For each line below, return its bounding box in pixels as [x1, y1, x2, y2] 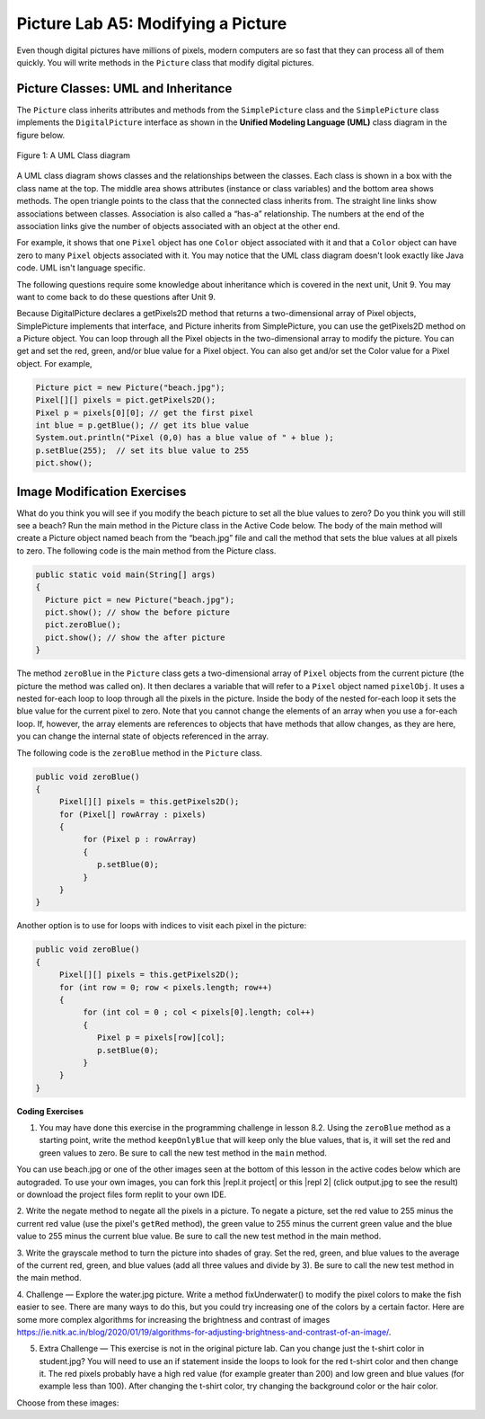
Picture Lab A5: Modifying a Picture [16, 13, 287, 33]
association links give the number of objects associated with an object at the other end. [16, 220, 340, 231]
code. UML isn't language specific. [16, 262, 145, 273]
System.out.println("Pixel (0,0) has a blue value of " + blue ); [35, 432, 334, 443]
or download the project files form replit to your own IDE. [16, 1189, 227, 1200]
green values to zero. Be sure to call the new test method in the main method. [39, 1147, 328, 1158]
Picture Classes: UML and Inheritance [16, 81, 233, 96]
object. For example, [16, 358, 93, 368]
